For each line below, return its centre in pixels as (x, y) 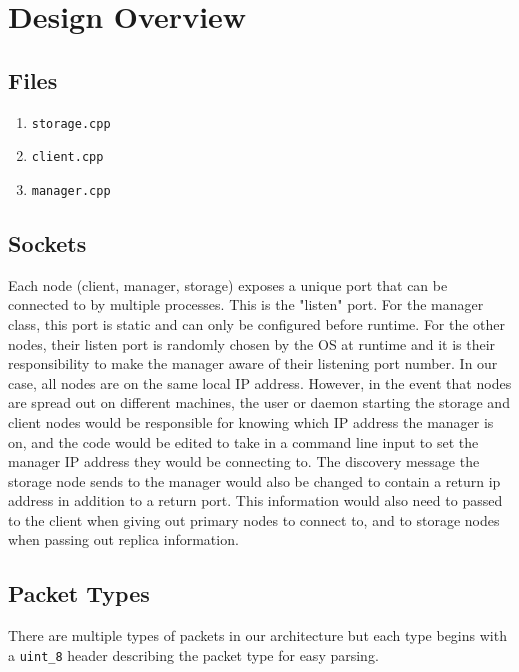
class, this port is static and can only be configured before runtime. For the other (257, 323)
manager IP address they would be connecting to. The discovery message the (244, 461)
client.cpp (67, 157)
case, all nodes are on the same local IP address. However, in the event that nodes (260, 382)
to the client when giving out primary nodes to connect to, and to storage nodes (254, 519)
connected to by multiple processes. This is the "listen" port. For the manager (246, 304)
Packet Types (79, 593)
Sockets (47, 242)
